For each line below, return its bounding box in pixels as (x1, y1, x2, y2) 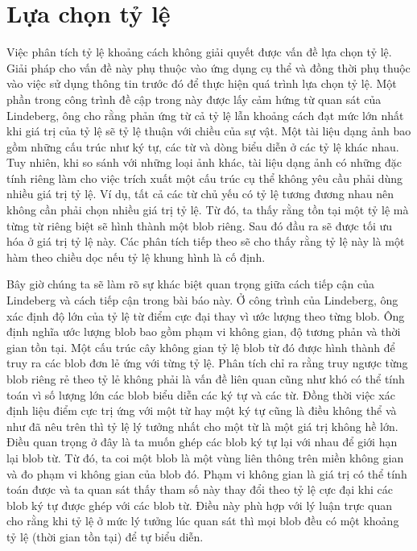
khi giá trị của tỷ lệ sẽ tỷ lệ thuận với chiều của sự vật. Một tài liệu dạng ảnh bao (6, 122, 411, 139)
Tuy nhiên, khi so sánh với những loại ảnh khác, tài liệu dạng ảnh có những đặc (6, 154, 403, 171)
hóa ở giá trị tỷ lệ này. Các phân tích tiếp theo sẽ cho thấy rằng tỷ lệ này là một (6, 233, 405, 250)
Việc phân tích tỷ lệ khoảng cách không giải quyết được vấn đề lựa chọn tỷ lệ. (6, 43, 392, 60)
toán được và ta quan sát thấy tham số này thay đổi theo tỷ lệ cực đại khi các (6, 481, 394, 498)
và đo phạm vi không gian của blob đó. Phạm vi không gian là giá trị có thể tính (6, 465, 407, 482)
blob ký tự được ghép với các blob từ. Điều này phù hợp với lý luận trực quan (6, 496, 393, 513)
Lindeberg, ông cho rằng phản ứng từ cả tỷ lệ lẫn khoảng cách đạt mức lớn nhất (6, 106, 404, 123)
